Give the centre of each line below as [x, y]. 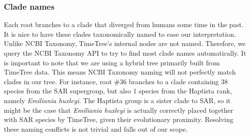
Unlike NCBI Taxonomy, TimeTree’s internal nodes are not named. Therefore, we [125, 43]
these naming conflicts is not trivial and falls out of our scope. [96, 129]
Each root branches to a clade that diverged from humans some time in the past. [124, 24]
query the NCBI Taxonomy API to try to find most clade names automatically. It [125, 53]
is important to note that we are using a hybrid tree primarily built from [112, 62]
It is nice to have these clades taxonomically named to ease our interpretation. [120, 34]
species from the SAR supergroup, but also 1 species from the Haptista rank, [118, 91]
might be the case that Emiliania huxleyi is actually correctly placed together [119, 110]
